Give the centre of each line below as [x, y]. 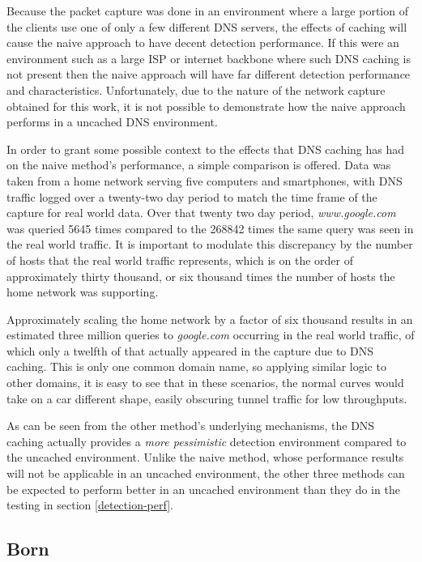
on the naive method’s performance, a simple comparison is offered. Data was [199, 165]
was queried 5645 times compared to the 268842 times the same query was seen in [210, 228]
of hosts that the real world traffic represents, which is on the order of [180, 260]
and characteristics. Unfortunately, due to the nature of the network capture [196, 89]
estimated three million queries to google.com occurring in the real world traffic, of [211, 335]
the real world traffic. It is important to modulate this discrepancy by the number [210, 244]
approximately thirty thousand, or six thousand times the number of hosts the [201, 276]
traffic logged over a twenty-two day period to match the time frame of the [192, 196]
